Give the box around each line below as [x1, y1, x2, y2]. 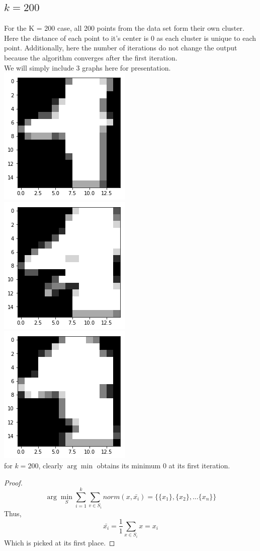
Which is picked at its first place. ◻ [4, 537, 115, 547]
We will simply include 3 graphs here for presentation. [4, 62, 171, 73]
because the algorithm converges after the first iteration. [4, 52, 178, 63]
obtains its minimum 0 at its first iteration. [97, 460, 230, 470]
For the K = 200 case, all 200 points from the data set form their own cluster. [4, 23, 244, 33]
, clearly [38, 460, 63, 470]
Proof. [4, 477, 23, 487]
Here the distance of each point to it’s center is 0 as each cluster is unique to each [4, 32, 256, 43]
